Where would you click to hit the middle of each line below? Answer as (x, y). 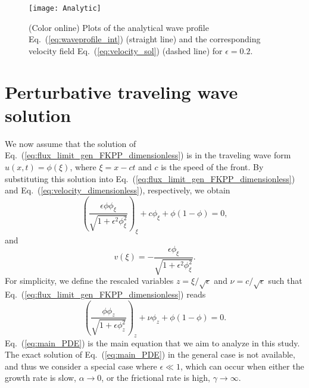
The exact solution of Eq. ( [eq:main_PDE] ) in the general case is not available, (150, 354)
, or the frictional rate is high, (156, 378)
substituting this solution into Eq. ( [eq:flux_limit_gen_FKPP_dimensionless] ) (150, 178)
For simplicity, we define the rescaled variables (89, 281)
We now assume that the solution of (71, 143)
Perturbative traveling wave (121, 91)
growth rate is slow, (40, 378)
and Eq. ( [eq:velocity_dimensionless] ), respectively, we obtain (118, 190)
